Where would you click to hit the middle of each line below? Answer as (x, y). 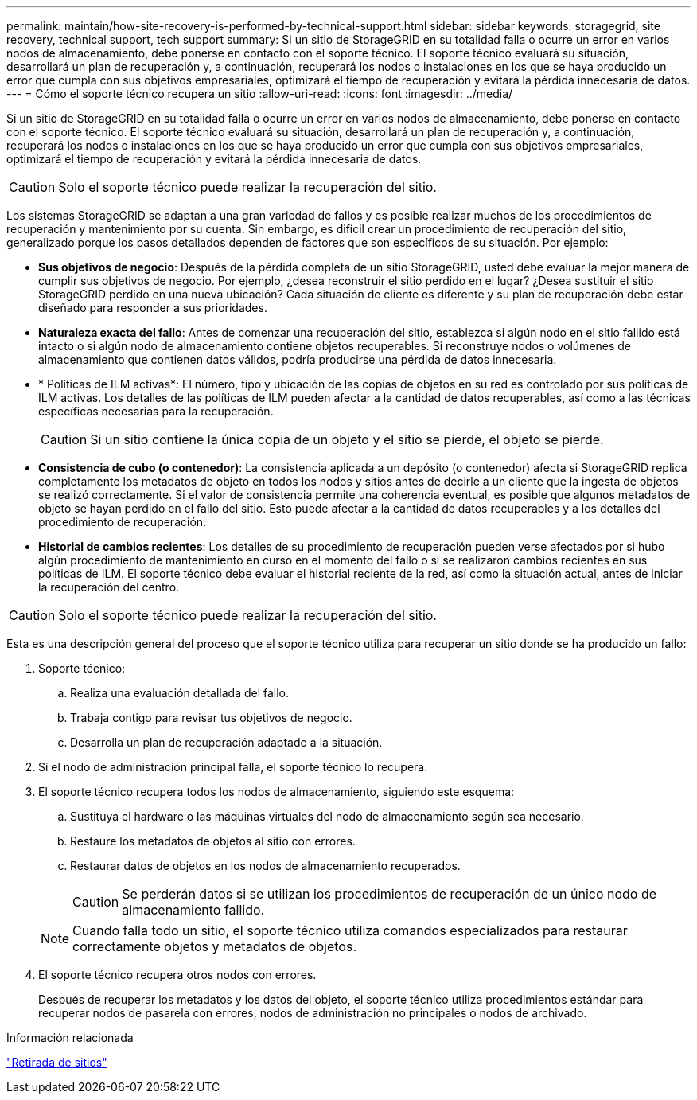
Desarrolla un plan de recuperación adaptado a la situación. (226, 742)
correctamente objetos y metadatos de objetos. (214, 946)
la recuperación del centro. (109, 587)
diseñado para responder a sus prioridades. (153, 308)
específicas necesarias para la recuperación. (156, 411)
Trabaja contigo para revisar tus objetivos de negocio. (211, 718)
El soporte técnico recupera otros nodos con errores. (177, 975)
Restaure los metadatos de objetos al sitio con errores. (213, 841)
